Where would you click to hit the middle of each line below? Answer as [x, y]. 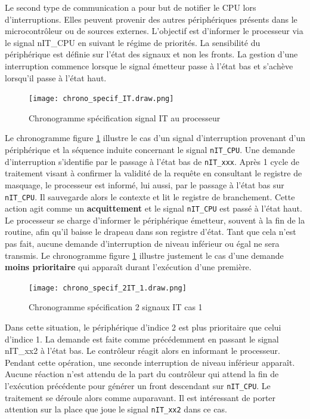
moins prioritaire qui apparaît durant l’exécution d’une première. [128, 267]
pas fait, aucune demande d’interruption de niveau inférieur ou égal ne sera [142, 243]
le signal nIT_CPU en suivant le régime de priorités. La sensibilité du [133, 42]
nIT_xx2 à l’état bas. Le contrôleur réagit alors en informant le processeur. [142, 351]
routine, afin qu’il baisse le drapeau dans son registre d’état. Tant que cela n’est [151, 232]
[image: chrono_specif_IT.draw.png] [101, 99]
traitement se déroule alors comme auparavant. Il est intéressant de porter [140, 397]
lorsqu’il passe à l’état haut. [56, 77]
